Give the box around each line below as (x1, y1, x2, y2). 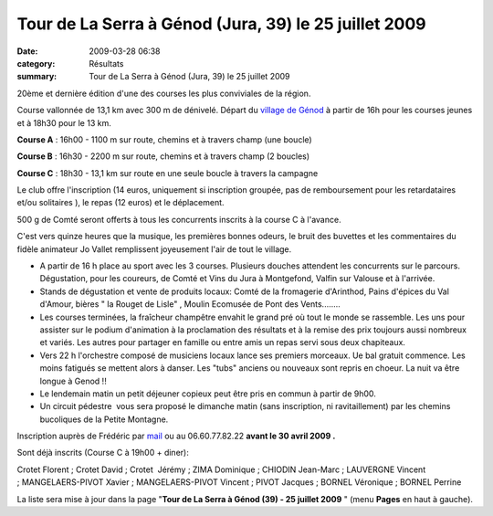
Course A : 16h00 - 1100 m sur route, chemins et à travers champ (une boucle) (16, 133, 312, 145)
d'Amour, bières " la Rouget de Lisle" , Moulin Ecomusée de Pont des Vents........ (39, 299, 341, 310)
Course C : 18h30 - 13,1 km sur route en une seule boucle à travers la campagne (16, 167, 319, 178)
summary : (16, 71, 58, 82)
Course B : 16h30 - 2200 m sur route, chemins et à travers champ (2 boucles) (16, 151, 310, 162)
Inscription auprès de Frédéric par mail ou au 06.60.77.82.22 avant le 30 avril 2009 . (16, 430, 336, 442)
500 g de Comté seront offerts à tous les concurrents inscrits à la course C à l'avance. (16, 214, 341, 225)
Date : (16, 46, 38, 57)
